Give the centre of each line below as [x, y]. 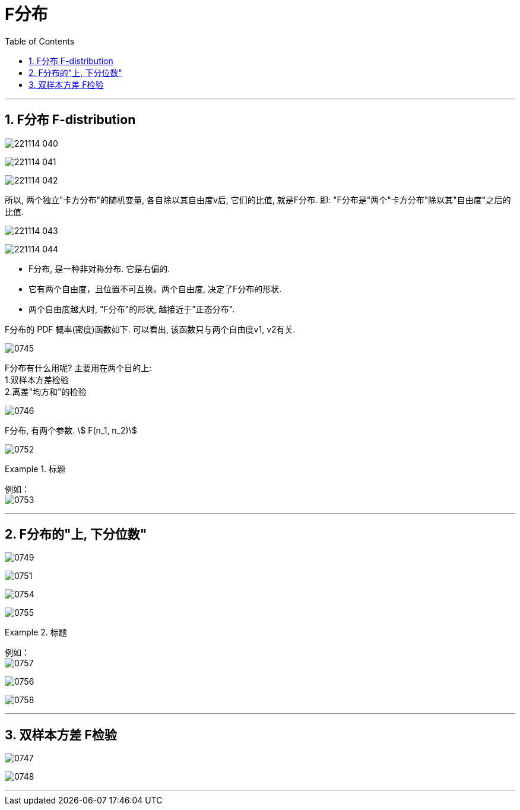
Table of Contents [40, 41]
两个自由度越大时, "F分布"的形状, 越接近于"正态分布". [132, 309]
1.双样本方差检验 [37, 379]
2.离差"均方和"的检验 [46, 391]
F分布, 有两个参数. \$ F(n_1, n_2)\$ [71, 430]
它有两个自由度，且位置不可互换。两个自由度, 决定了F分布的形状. [155, 289]
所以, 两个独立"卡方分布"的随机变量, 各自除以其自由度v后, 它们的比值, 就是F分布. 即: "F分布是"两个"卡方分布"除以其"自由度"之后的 [258, 200]
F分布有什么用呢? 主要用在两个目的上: [78, 368]
